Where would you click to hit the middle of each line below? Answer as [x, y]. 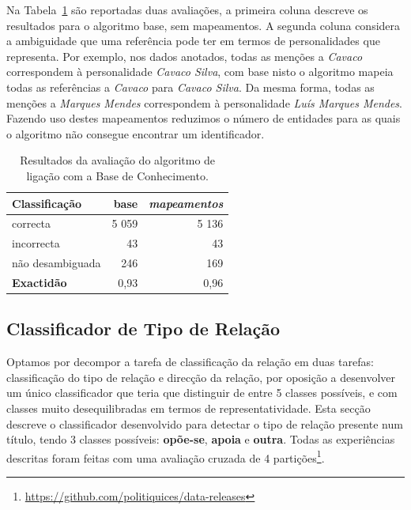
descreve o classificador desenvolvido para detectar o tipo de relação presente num [205, 423]
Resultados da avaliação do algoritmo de [118, 160]
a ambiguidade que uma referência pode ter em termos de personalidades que [193, 41]
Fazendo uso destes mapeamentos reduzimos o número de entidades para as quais [204, 118]
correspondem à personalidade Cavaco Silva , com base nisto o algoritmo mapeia [200, 72]
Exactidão [40, 282]
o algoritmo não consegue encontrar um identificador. [136, 133]
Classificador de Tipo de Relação [143, 329]
